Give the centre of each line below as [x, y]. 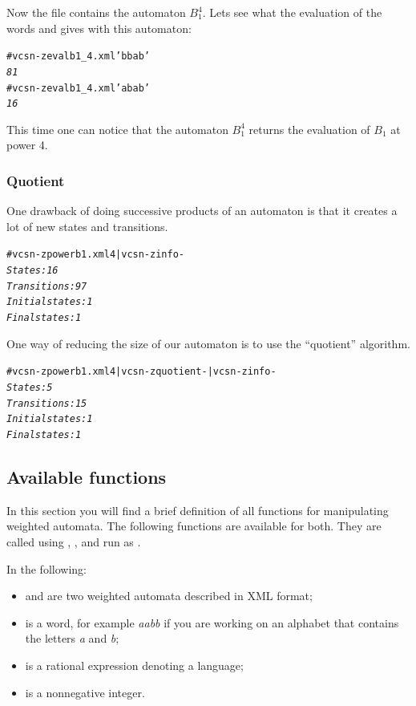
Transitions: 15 [47, 403]
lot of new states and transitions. [87, 226]
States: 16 [32, 271]
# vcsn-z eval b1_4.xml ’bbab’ [78, 57]
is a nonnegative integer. [85, 692]
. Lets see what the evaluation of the [292, 12]
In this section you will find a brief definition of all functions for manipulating [198, 510]
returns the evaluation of [309, 129]
